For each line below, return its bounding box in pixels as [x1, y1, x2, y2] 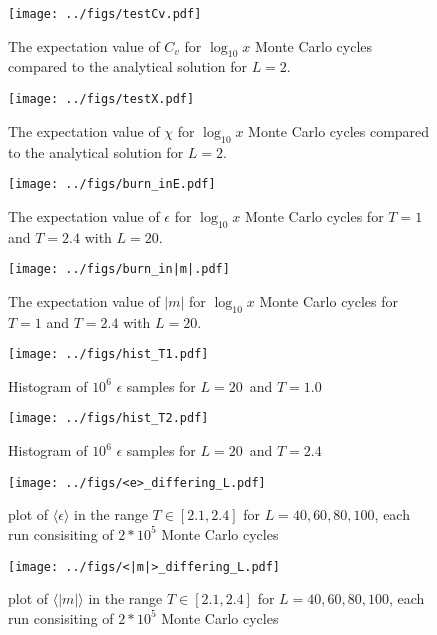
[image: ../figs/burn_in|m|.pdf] [8, 262, 230, 277]
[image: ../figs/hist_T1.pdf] [8, 347, 209, 362]
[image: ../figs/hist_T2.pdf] [8, 411, 209, 426]
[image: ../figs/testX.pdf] [8, 92, 195, 107]
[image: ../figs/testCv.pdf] [8, 7, 202, 21]
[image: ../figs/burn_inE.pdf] [8, 177, 216, 192]
